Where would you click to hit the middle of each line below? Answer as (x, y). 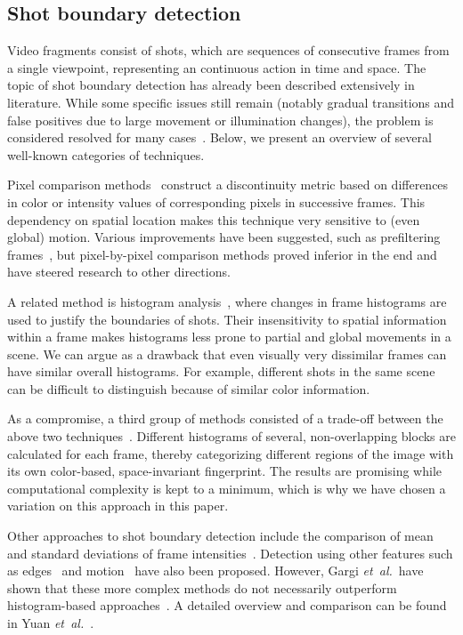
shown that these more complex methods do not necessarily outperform (202, 587)
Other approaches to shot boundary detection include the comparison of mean (220, 536)
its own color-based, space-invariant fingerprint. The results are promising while (225, 471)
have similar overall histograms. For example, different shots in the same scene (221, 371)
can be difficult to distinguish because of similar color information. (189, 388)
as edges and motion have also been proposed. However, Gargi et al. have (215, 571)
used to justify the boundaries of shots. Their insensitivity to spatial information (227, 319)
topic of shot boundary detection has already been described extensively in (211, 85)
